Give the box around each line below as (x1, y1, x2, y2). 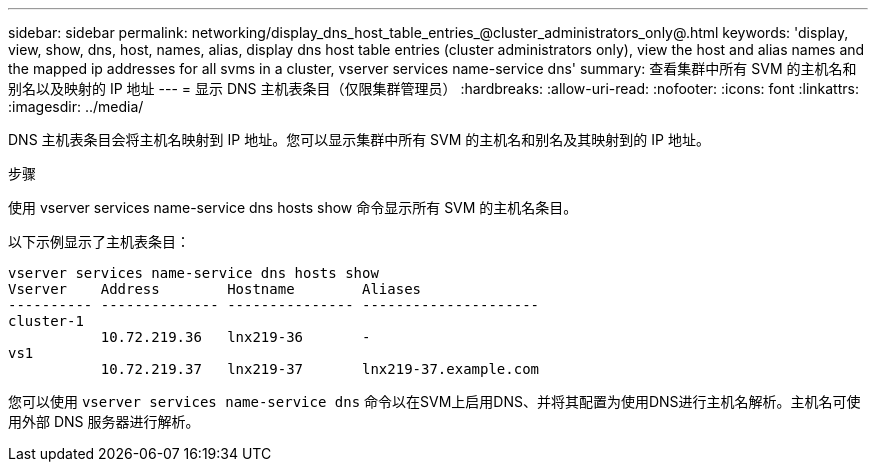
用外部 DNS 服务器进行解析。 (8, 413, 200, 430)
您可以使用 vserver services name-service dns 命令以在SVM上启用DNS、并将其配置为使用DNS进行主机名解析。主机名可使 (8, 393, 861, 410)
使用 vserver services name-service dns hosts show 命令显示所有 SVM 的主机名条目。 (8, 199, 578, 216)
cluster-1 (8, 313, 84, 329)
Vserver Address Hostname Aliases (8, 281, 422, 297)
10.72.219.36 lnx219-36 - (100, 329, 371, 345)
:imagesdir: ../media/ (8, 98, 144, 115)
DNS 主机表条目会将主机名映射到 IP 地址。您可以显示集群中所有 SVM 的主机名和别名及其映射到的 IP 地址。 (8, 131, 710, 148)
